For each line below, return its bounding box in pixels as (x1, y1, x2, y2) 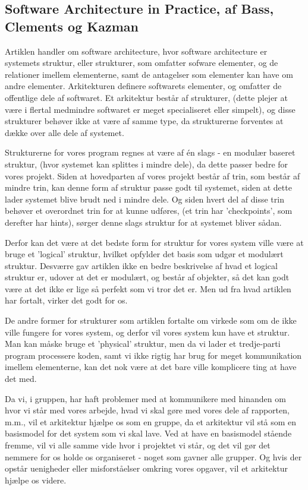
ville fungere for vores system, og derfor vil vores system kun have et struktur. (5, 325, 290, 338)
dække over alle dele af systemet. (5, 126, 124, 138)
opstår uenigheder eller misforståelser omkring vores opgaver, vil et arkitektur (5, 462, 288, 475)
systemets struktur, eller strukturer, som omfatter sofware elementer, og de (5, 56, 278, 69)
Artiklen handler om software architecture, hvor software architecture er (5, 45, 268, 57)
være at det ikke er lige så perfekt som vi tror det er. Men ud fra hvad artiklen (5, 282, 291, 295)
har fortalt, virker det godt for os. (5, 294, 128, 306)
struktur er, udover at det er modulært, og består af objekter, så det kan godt (5, 271, 290, 283)
